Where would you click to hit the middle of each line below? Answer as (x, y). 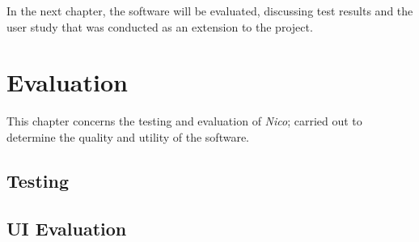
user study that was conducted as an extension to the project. (160, 26)
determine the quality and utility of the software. (128, 136)
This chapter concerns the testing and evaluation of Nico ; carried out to (184, 121)
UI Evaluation (67, 228)
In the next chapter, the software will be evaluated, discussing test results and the (210, 11)
